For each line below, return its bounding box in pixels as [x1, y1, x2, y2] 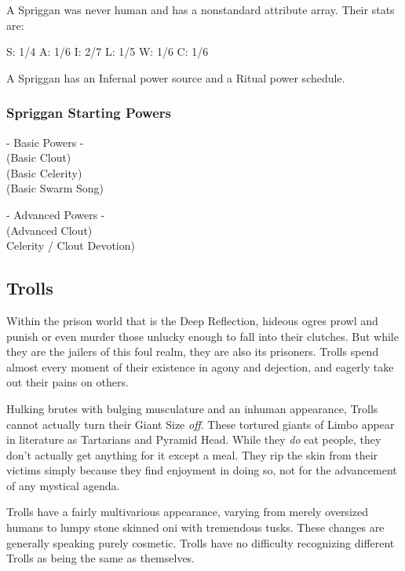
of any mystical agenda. [6, 477, 120, 493]
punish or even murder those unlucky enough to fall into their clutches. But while [6, 328, 399, 344]
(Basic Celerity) [6, 164, 82, 181]
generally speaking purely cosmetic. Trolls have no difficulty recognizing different [6, 534, 395, 551]
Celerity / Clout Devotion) [6, 237, 135, 254]
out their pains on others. [6, 374, 129, 390]
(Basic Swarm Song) [6, 180, 104, 196]
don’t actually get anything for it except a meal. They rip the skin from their [6, 446, 378, 463]
